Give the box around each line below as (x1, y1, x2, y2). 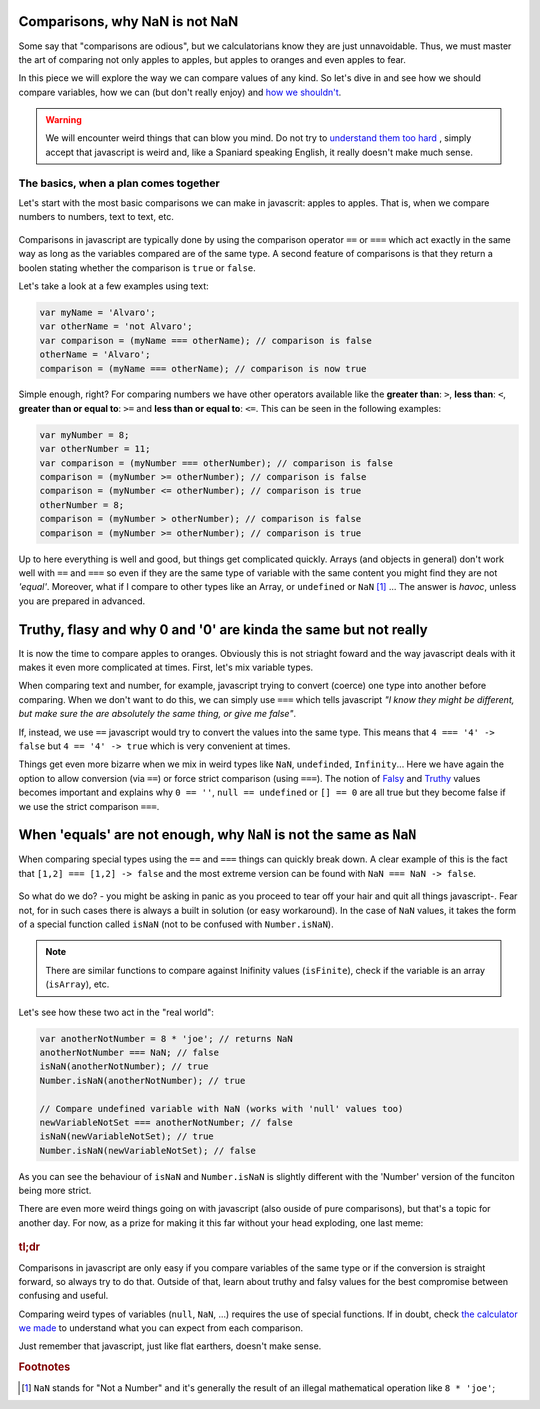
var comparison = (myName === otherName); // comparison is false (39, 335, 372, 346)
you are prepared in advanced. (18, 595, 146, 607)
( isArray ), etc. (45, 978, 110, 990)
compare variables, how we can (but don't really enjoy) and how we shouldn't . (18, 86, 342, 98)
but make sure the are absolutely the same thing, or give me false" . (18, 708, 297, 720)
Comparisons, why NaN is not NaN (18, 13, 239, 30)
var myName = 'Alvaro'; (39, 306, 157, 318)
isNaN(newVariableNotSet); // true (39, 1131, 214, 1142)
